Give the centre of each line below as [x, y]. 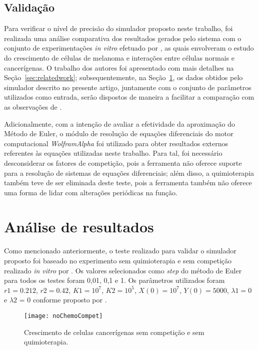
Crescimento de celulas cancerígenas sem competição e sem [114, 332]
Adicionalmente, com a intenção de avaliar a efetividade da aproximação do [120, 123]
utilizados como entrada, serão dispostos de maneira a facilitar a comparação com [129, 97]
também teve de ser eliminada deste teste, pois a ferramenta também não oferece [128, 183]
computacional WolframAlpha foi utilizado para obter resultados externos [116, 143]
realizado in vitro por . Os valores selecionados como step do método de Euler [123, 270]
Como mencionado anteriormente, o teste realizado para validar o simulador [120, 251]
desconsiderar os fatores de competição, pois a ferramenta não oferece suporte [123, 162]
